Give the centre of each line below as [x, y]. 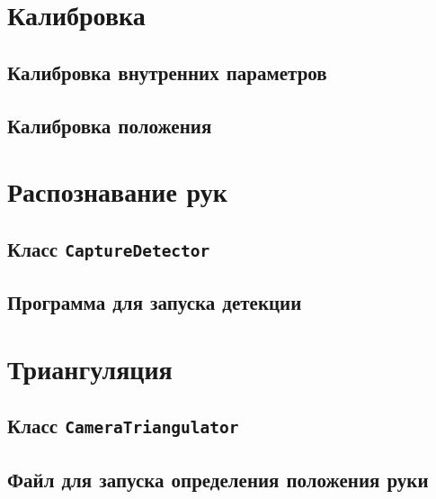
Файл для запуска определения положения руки [218, 479]
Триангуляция [90, 368]
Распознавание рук [117, 191]
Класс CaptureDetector [109, 248]
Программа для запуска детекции [155, 302]
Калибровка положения [110, 125]
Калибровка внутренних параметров [167, 72]
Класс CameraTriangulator [123, 426]
